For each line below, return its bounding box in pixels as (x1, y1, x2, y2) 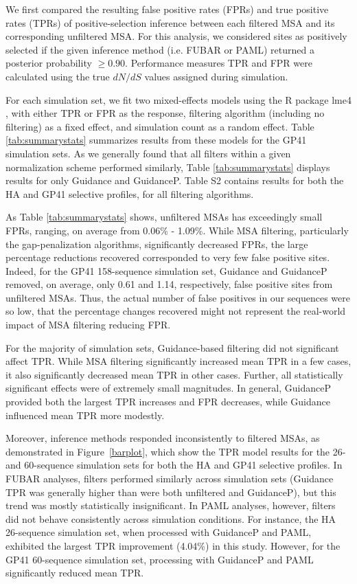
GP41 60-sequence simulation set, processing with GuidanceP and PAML (5, 552, 314, 566)
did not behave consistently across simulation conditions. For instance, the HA (5, 511, 336, 526)
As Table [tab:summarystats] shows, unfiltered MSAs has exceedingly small (5, 210, 323, 224)
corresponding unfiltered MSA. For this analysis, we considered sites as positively (5, 29, 347, 43)
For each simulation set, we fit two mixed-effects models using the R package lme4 (5, 92, 352, 106)
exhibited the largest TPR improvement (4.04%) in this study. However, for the (5, 538, 341, 552)
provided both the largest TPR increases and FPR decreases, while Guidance (5, 394, 330, 409)
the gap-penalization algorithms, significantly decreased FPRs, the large (5, 236, 308, 251)
